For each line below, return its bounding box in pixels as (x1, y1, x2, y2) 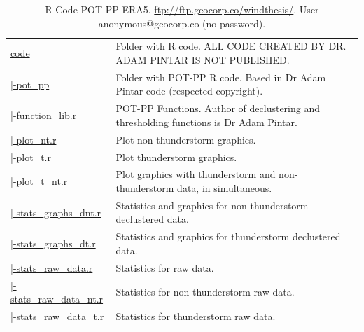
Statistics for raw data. (115, 260, 214, 275)
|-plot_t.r (10, 149, 52, 164)
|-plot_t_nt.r (10, 174, 68, 188)
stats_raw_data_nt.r (10, 291, 104, 306)
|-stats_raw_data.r (10, 260, 93, 275)
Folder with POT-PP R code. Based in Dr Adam (115, 69, 326, 84)
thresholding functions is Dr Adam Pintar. (115, 114, 297, 129)
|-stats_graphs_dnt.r (10, 205, 101, 219)
